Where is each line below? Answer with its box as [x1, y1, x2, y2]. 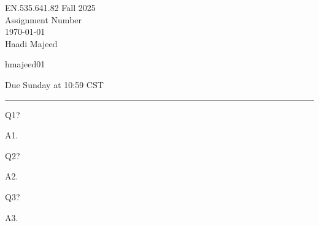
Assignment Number [5, 13, 82, 26]
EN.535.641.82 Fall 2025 [5, 1, 96, 13]
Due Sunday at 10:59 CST [5, 78, 104, 91]
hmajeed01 [5, 58, 45, 70]
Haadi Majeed [5, 37, 58, 50]
